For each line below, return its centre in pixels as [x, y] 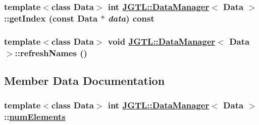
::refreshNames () [51, 52]
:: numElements [35, 117]
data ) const [131, 18]
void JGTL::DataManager [162, 41]
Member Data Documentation [85, 80]
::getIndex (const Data [51, 18]
